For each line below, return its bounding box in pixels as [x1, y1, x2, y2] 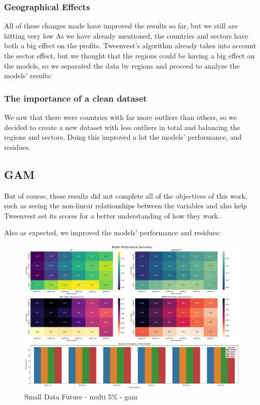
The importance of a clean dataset [4, 91, 147, 104]
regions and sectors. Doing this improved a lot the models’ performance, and [4, 132, 242, 142]
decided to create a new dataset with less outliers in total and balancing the [4, 121, 240, 132]
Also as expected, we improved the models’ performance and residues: [4, 227, 221, 238]
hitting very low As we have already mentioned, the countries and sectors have [4, 30, 248, 41]
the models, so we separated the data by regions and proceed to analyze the [4, 60, 240, 71]
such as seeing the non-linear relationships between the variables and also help [4, 200, 247, 211]
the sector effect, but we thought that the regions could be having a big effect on [4, 50, 255, 60]
